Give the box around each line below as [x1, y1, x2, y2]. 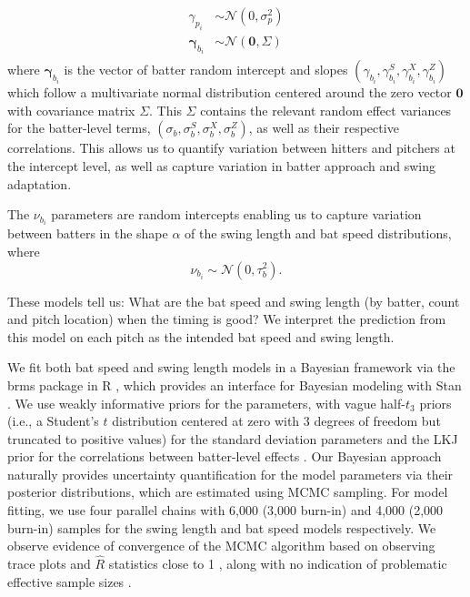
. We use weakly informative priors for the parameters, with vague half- [7, 393, 405, 412]
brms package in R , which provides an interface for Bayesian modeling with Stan [7, 375, 462, 394]
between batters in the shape [7, 224, 168, 243]
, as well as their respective [248, 118, 399, 137]
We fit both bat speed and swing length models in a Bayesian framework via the [7, 358, 455, 377]
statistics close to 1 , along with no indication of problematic [108, 554, 447, 573]
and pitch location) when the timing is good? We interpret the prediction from [7, 309, 446, 329]
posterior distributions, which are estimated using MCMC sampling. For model [7, 482, 448, 501]
